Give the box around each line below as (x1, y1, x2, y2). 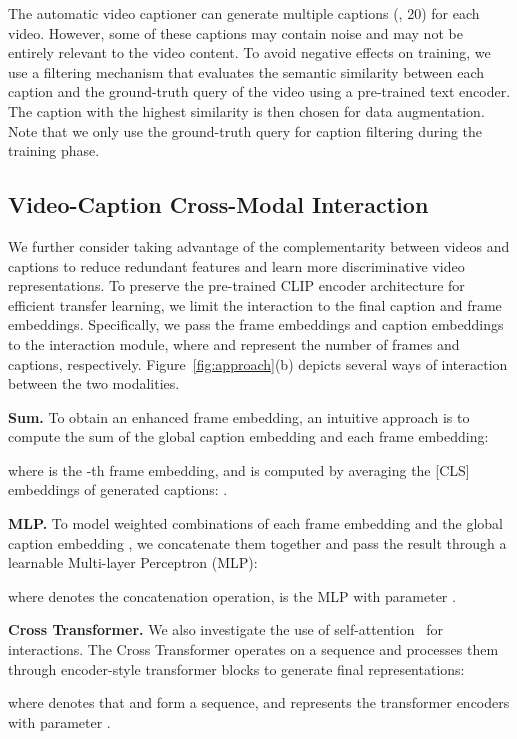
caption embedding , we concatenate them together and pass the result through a (8, 532, 507, 553)
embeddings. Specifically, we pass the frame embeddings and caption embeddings (8, 314, 504, 335)
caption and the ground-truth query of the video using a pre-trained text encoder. (8, 81, 511, 102)
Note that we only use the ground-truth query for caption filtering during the (8, 120, 483, 141)
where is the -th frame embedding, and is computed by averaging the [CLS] (8, 459, 470, 480)
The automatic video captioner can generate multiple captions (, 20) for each (8, 3, 480, 23)
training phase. (8, 140, 100, 161)
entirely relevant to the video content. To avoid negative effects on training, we (8, 42, 491, 63)
